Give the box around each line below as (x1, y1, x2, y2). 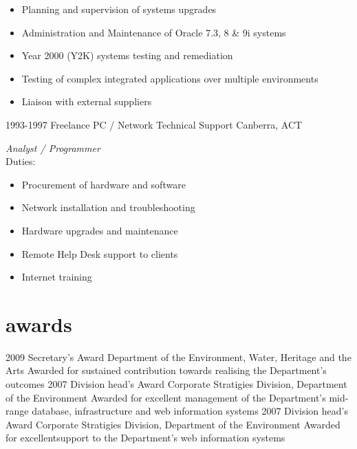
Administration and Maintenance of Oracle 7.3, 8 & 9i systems (21, 25, 286, 39)
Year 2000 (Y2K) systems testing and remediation (21, 48, 233, 63)
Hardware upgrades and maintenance (21, 223, 178, 237)
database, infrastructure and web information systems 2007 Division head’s (32, 404, 348, 418)
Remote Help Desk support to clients (21, 246, 178, 261)
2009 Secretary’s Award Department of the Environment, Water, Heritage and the (6, 349, 351, 364)
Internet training (21, 270, 92, 284)
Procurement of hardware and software (21, 177, 186, 191)
